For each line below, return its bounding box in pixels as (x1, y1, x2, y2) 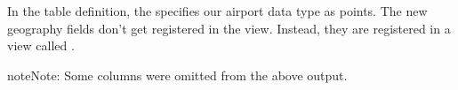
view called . (7, 36, 75, 55)
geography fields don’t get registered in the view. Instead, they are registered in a (7, 19, 451, 37)
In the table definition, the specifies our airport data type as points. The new (7, 2, 428, 19)
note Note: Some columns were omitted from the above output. (7, 65, 348, 84)
